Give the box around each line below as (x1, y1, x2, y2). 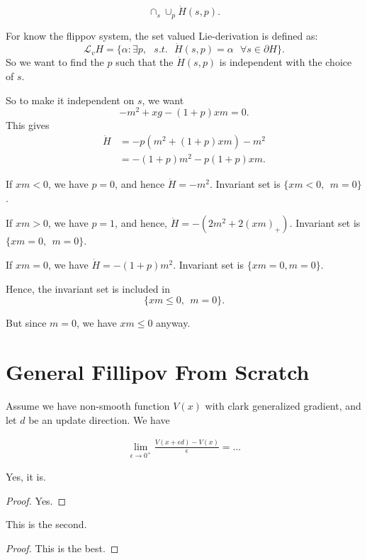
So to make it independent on (6, 92, 135, 107)
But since (6, 315, 47, 330)
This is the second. (6, 517, 87, 532)
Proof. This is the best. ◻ (6, 541, 119, 556)
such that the (115, 55, 174, 69)
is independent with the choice (219, 55, 352, 69)
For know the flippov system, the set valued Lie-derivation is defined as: (6, 28, 318, 43)
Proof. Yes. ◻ (6, 493, 67, 508)
